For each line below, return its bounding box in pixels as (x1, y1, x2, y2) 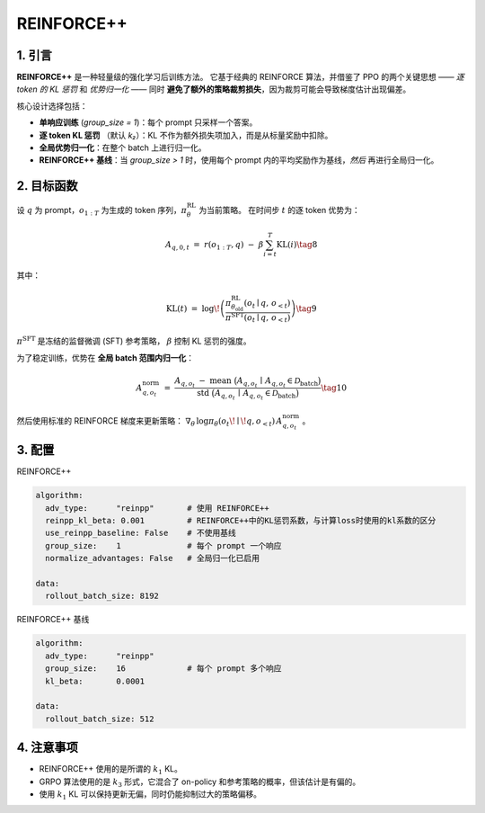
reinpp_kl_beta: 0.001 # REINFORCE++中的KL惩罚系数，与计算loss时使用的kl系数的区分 (45, 515, 436, 526)
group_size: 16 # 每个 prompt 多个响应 (45, 664, 282, 674)
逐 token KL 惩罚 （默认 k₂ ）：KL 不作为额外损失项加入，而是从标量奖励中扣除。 (39, 130, 333, 140)
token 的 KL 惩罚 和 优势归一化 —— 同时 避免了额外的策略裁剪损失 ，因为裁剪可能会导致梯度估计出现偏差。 (16, 84, 411, 94)
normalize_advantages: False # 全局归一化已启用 (45, 553, 260, 564)
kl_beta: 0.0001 (45, 675, 145, 686)
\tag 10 (320, 382, 348, 393)
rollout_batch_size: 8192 (45, 591, 159, 602)
